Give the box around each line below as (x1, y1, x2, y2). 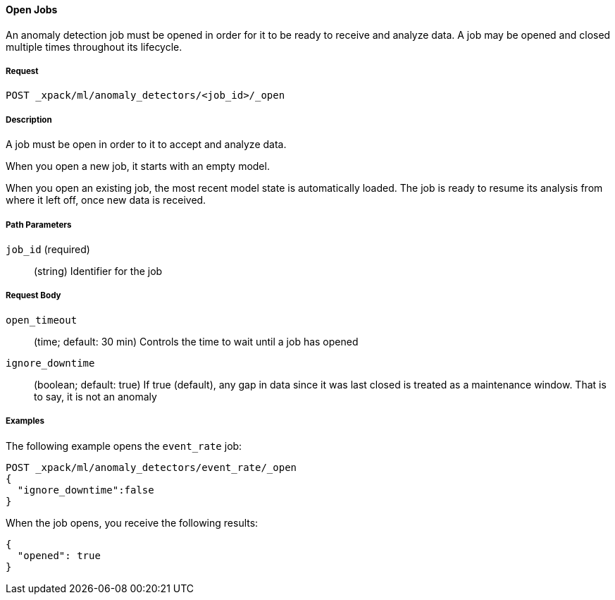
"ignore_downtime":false (17, 484, 154, 496)
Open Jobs (6, 4, 58, 16)
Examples (6, 416, 44, 427)
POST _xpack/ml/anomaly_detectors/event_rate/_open (6, 461, 297, 473)
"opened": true (17, 549, 101, 561)
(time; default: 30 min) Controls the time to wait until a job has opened (34, 335, 359, 348)
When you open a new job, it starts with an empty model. (6, 160, 270, 173)
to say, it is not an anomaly (34, 390, 157, 403)
